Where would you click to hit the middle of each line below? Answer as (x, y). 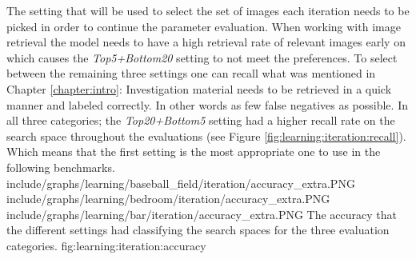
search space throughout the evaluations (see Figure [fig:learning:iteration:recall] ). (206, 135)
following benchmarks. (61, 167)
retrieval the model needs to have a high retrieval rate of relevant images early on (206, 42)
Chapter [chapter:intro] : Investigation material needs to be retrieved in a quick (199, 88)
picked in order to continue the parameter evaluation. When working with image (204, 26)
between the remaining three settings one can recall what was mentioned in (191, 73)
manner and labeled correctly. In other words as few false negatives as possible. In (207, 104)
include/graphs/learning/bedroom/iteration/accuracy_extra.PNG (168, 199)
